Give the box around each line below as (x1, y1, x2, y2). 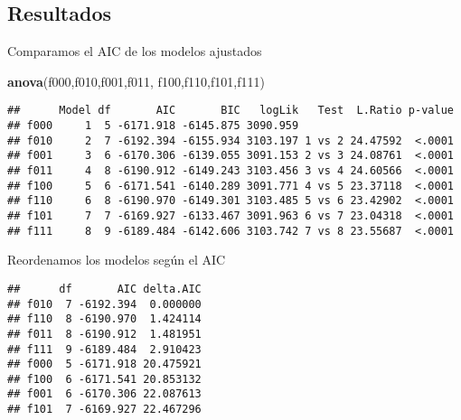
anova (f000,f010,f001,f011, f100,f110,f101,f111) (7, 71, 265, 90)
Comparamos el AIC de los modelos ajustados (7, 42, 262, 61)
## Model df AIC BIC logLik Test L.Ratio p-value (7, 104, 454, 117)
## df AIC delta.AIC (7, 282, 202, 295)
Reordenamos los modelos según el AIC (7, 250, 226, 269)
